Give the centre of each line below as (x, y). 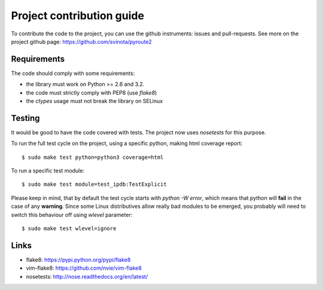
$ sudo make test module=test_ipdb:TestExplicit (94, 185)
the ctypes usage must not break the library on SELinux (95, 101)
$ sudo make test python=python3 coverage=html (93, 157)
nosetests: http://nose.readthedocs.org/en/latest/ (87, 276)
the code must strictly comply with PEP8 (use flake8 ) (92, 92)
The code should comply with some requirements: (73, 73)
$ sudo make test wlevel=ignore (69, 229)
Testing (25, 118)
